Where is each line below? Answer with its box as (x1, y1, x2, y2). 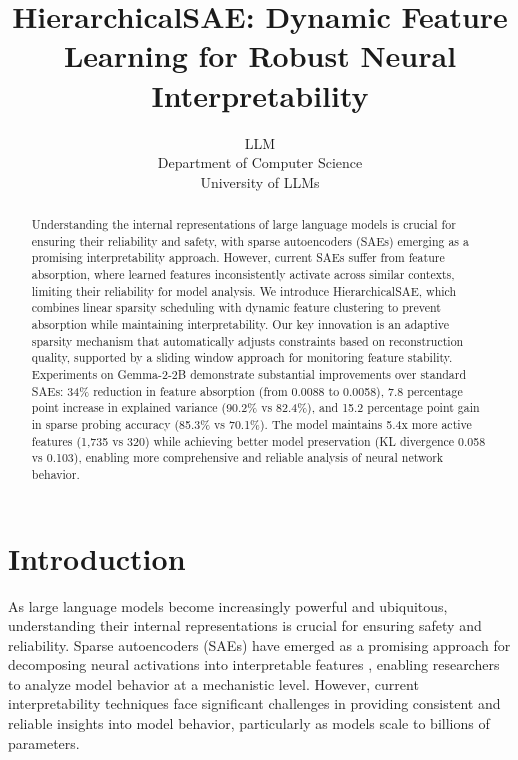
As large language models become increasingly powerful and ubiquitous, (8, 595, 448, 616)
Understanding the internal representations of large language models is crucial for (31, 216, 456, 233)
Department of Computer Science (157, 152, 363, 173)
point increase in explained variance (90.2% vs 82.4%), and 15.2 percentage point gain (31, 399, 480, 416)
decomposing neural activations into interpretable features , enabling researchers (8, 654, 500, 675)
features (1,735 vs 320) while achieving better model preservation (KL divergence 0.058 (31, 432, 486, 449)
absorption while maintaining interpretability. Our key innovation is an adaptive (31, 316, 449, 333)
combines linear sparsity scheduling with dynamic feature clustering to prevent (31, 299, 441, 316)
